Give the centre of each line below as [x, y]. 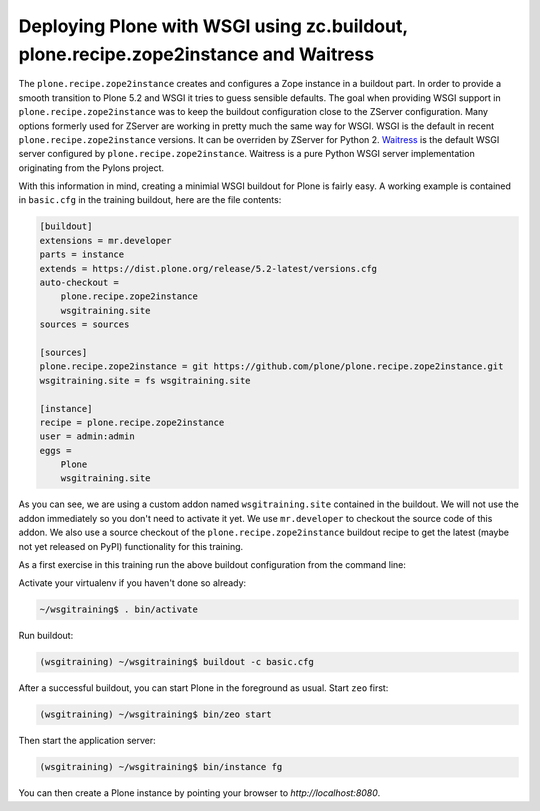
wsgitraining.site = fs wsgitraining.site [145, 380]
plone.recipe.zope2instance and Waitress [196, 54]
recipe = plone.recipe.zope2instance [132, 422]
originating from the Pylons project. [91, 167]
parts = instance [82, 254]
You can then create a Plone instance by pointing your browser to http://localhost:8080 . [199, 793]
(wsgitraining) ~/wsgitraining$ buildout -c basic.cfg [176, 662]
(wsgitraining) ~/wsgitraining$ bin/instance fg [161, 767]
